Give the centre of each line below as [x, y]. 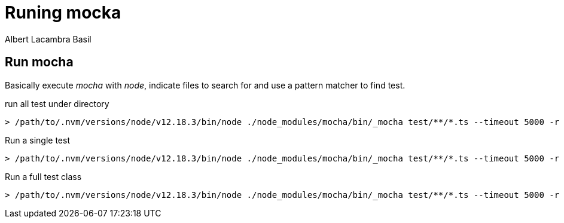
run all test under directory [57, 103]
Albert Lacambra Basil [48, 39]
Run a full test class [43, 176]
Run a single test [37, 140]
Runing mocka [63, 13]
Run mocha [39, 62]
